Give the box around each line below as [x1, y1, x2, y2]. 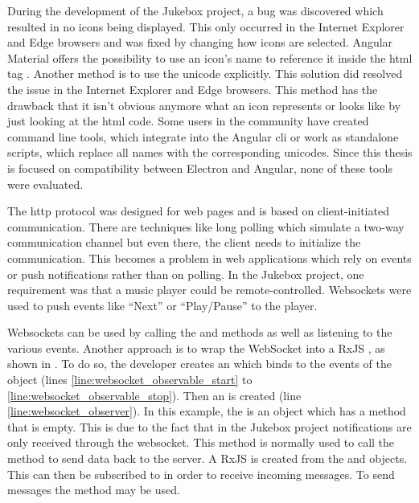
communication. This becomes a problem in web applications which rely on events [7, 249, 412, 266]
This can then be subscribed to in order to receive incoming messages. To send [7, 465, 395, 482]
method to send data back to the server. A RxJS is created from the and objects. [7, 450, 408, 467]
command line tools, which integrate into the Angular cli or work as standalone [7, 128, 399, 145]
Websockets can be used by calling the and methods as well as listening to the [7, 324, 392, 341]
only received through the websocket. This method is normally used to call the [7, 434, 395, 451]
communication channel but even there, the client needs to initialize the [7, 234, 361, 251]
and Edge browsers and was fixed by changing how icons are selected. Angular [7, 34, 393, 51]
